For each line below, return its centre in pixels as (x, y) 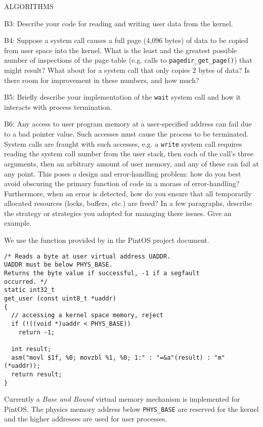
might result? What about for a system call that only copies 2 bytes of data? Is (127, 70)
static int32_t (30, 290)
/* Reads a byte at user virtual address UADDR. (87, 256)
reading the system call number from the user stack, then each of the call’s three (129, 154)
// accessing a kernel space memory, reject (87, 315)
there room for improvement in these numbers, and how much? (102, 80)
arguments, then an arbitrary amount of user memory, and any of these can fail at (131, 163)
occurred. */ (26, 282)
